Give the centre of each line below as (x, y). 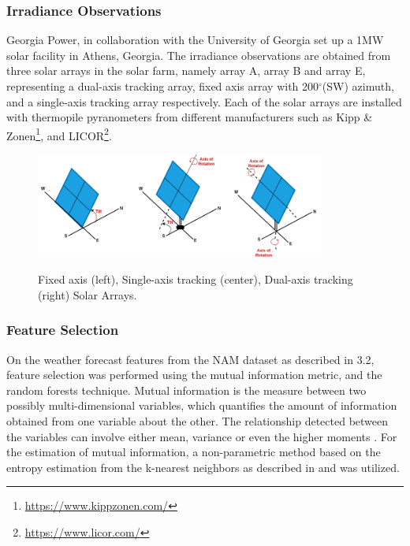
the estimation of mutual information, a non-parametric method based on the (194, 452)
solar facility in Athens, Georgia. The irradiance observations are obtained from (199, 55)
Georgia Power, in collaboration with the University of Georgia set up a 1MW (195, 40)
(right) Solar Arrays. (88, 294)
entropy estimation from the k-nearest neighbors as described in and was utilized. (203, 467)
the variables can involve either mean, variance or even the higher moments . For (202, 436)
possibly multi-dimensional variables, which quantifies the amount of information (202, 405)
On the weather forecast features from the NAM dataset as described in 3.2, (190, 359)
